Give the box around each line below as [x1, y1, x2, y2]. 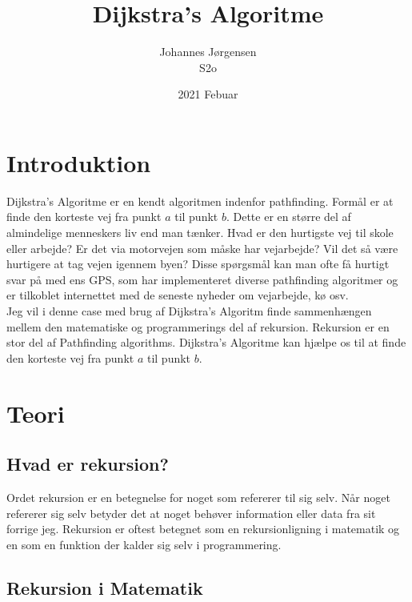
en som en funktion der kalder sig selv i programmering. [6, 536, 282, 552]
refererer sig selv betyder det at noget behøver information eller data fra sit [6, 504, 376, 521]
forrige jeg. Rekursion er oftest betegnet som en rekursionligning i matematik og [6, 520, 400, 537]
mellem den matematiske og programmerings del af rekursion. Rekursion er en [6, 318, 390, 335]
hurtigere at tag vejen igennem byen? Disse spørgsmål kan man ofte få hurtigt [6, 255, 390, 272]
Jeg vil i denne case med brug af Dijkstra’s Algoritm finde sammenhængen [6, 303, 372, 319]
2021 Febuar [178, 86, 238, 102]
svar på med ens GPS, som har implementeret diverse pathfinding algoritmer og [6, 271, 398, 287]
